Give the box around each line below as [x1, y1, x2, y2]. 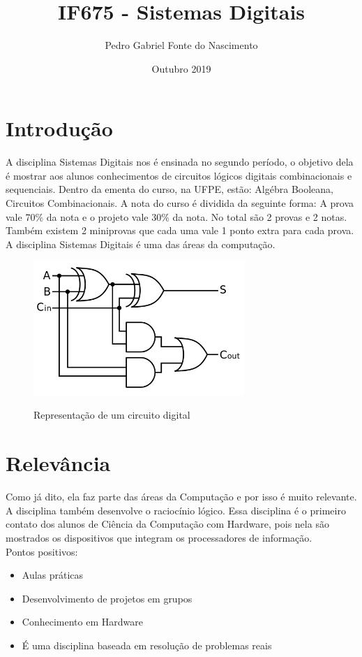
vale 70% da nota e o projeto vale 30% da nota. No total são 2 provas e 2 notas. [6, 209, 347, 224]
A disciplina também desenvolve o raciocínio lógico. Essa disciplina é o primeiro [6, 503, 346, 517]
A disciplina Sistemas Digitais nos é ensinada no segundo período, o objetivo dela [6, 154, 354, 169]
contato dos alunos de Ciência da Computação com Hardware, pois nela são [6, 517, 329, 531]
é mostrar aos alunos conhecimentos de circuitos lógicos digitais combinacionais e [6, 168, 352, 182]
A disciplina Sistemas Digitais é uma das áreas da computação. [6, 236, 276, 251]
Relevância [6, 449, 111, 477]
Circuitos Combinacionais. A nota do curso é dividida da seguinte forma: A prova [6, 196, 354, 210]
